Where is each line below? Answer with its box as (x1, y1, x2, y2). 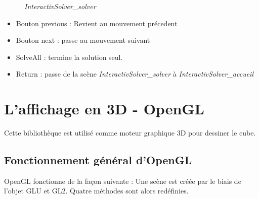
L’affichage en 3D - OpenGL (4, 98, 204, 119)
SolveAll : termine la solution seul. (16, 51, 123, 62)
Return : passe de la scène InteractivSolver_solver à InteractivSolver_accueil (16, 69, 253, 79)
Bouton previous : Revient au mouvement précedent (16, 18, 178, 28)
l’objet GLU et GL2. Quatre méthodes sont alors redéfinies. (4, 185, 189, 196)
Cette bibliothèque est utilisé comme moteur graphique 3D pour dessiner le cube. (4, 127, 256, 138)
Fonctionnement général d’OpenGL (4, 152, 192, 168)
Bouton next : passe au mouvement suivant (16, 35, 150, 45)
